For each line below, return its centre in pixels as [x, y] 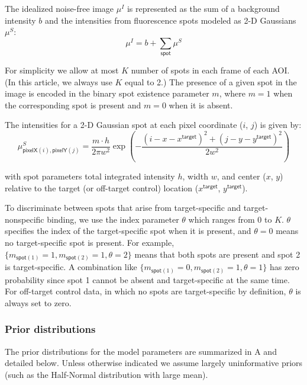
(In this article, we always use [59, 81]
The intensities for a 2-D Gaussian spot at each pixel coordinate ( [124, 125]
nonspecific [25, 219]
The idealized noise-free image [59, 8]
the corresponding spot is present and [73, 105]
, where [232, 93]
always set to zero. [38, 302]
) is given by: [278, 125]
